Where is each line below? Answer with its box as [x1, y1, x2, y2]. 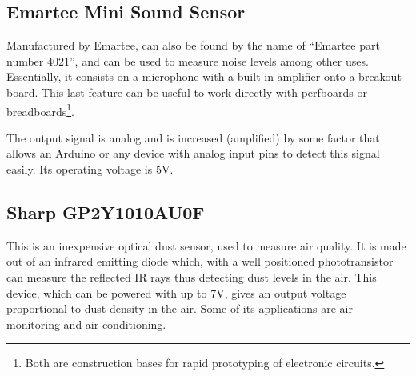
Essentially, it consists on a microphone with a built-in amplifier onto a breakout [6, 68, 402, 85]
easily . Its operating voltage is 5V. [6, 161, 174, 178]
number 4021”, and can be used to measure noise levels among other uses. [6, 52, 369, 69]
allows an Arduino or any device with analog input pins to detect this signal [6, 145, 380, 162]
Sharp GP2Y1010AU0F [6, 200, 205, 224]
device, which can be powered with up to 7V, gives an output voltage [6, 284, 346, 301]
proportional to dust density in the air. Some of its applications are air [6, 300, 353, 317]
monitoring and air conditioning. [6, 315, 166, 332]
